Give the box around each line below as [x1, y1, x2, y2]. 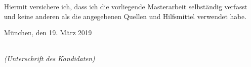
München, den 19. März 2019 [4, 27, 92, 38]
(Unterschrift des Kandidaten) [4, 53, 95, 64]
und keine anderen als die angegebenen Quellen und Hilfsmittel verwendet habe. [4, 11, 247, 21]
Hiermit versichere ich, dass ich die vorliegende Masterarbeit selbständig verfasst [4, 1, 248, 11]
